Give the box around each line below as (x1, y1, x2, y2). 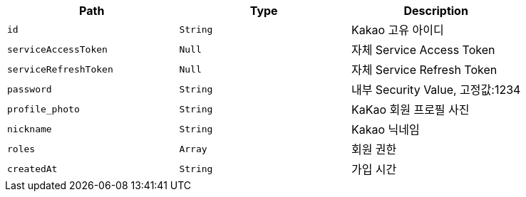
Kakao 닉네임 (351, 122, 420, 137)
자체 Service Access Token (351, 43, 495, 57)
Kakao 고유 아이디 (351, 23, 444, 37)
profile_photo (7, 103, 80, 115)
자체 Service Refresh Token (351, 63, 497, 77)
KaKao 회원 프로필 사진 (351, 102, 470, 117)
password (7, 83, 52, 95)
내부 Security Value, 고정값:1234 (351, 82, 521, 97)
